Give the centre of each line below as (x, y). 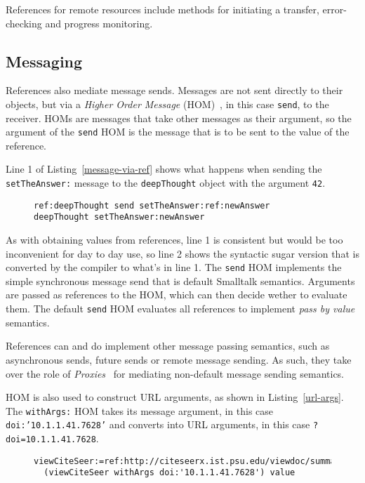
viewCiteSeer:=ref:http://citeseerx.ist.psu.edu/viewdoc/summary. (192, 461)
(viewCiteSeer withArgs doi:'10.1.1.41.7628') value (170, 473)
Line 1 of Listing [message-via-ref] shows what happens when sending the (164, 169)
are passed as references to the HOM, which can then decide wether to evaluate (177, 295)
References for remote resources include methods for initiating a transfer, (162, 9)
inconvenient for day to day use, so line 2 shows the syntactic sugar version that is (182, 253)
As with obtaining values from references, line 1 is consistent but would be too (174, 240)
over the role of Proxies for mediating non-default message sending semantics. (175, 373)
